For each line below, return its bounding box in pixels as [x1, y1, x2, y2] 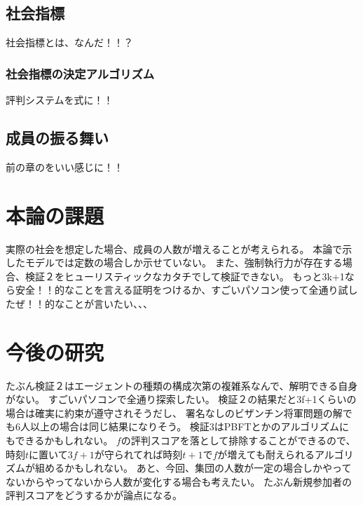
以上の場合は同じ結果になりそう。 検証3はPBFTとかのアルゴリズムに [29, 419, 350, 434]
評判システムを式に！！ [6, 93, 114, 107]
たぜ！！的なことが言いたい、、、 [6, 296, 153, 310]
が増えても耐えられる [217, 446, 315, 461]
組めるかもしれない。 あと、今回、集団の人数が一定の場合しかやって [34, 460, 352, 475]
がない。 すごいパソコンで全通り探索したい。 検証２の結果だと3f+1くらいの [6, 392, 357, 406]
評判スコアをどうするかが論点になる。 [6, 488, 182, 502]
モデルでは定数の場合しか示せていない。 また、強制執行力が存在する [25, 255, 343, 270]
